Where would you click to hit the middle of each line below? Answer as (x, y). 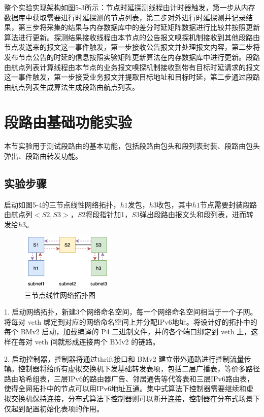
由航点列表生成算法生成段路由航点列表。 (72, 86)
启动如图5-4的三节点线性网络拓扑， (62, 204)
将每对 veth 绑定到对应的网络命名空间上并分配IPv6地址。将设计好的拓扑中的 (131, 321)
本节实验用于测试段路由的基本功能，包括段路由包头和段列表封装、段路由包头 (132, 146)
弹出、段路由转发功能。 (43, 156)
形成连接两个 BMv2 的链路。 (112, 341)
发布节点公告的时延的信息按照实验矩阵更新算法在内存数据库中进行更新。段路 (132, 57)
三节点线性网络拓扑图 (60, 294)
